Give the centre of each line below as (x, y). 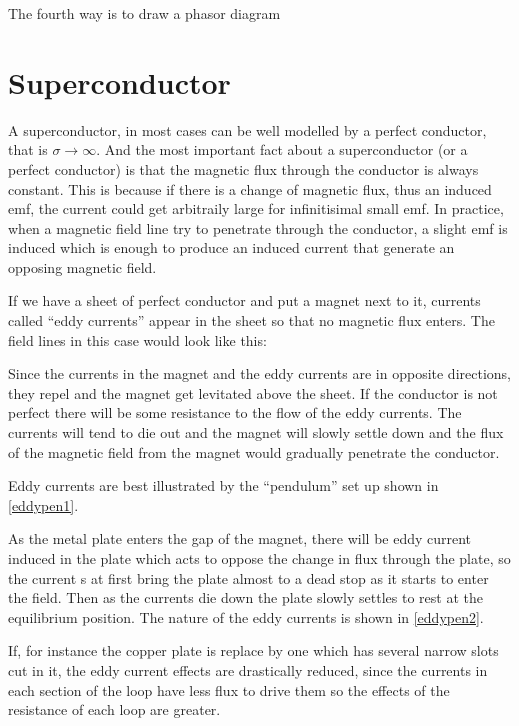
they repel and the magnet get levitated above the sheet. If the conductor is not (253, 392)
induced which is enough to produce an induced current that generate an (231, 247)
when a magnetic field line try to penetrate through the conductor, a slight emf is (258, 227)
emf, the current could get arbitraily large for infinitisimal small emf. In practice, (256, 208)
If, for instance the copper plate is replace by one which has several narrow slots (253, 650)
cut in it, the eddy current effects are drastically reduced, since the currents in (248, 669)
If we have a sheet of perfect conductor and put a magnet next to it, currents (244, 300)
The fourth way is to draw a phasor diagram (144, 13)
